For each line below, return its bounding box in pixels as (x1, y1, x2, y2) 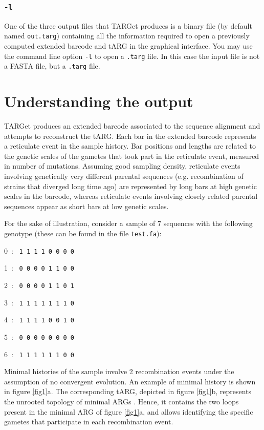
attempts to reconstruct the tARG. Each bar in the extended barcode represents (4, 130, 256, 141)
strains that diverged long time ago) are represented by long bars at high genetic (4, 180, 257, 191)
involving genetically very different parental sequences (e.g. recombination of (4, 171, 244, 181)
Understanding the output (4, 91, 193, 112)
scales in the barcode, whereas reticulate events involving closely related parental (4, 191, 258, 201)
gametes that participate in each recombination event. (4, 416, 173, 427)
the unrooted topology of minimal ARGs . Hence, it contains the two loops (4, 396, 239, 407)
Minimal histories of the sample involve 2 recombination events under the (4, 366, 234, 377)
